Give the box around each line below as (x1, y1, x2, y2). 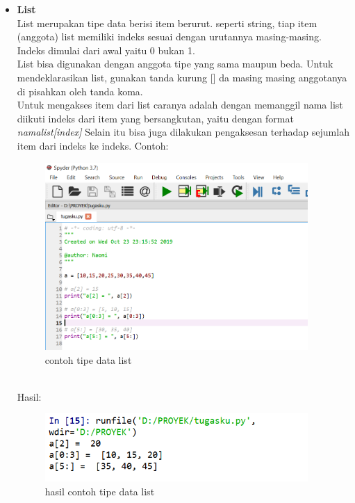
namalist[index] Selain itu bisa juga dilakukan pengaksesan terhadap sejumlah (17, 125, 349, 139)
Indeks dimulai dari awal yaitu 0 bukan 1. (17, 42, 195, 57)
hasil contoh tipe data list (44, 484, 155, 498)
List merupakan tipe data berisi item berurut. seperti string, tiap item (17, 15, 317, 30)
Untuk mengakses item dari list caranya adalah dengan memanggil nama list (17, 97, 343, 112)
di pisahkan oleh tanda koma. (17, 83, 143, 98)
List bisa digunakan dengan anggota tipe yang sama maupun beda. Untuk (17, 56, 333, 71)
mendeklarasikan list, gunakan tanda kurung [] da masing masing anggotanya (17, 70, 347, 84)
